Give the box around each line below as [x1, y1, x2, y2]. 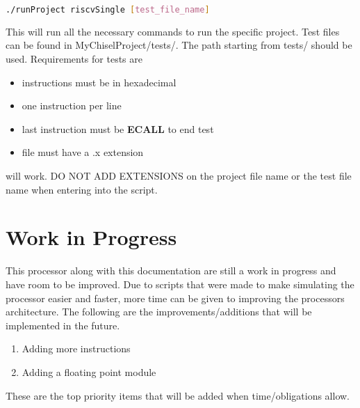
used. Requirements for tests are [6, 52, 142, 66]
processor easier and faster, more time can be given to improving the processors [6, 290, 345, 305]
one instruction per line [22, 98, 122, 113]
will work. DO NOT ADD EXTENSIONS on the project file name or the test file [6, 168, 352, 183]
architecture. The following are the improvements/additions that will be [6, 304, 312, 319]
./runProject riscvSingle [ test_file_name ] [6, 5, 210, 15]
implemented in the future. [6, 317, 120, 332]
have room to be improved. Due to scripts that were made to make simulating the [6, 276, 354, 291]
